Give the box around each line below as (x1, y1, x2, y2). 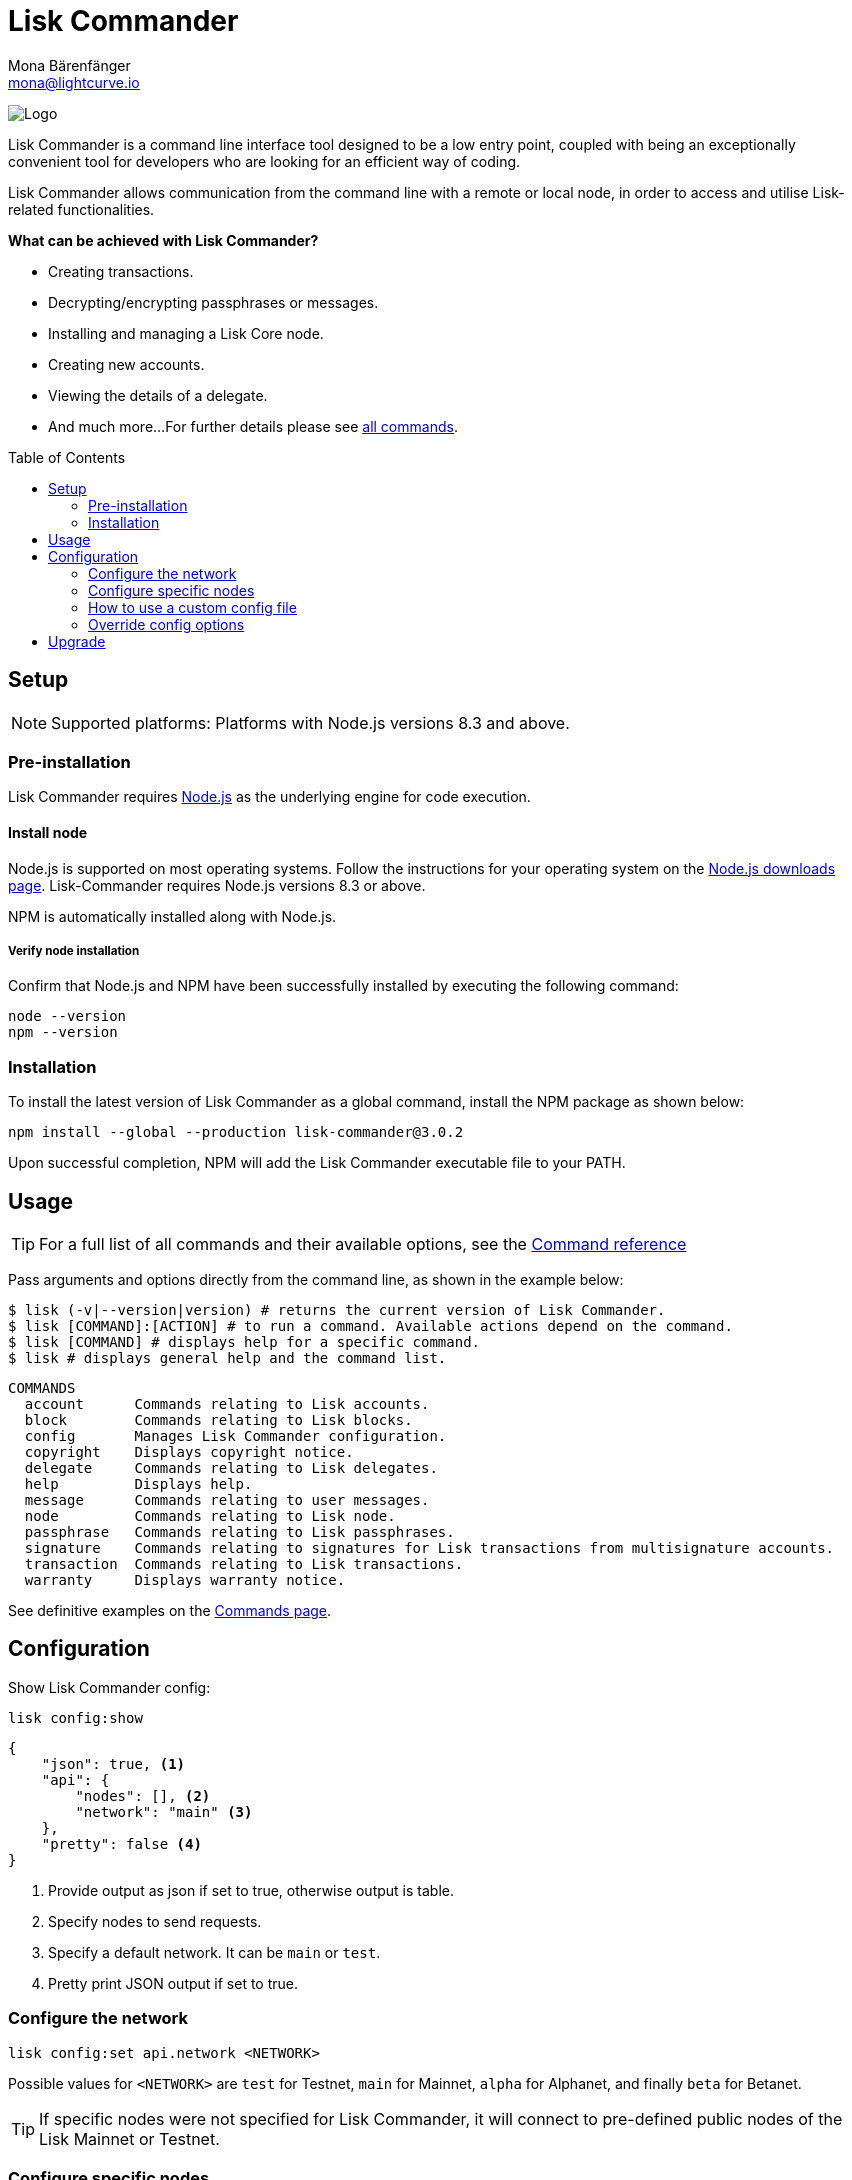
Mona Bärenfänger (8, 56, 131, 74)
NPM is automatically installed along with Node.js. (8, 907, 337, 925)
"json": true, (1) (41, 1755, 186, 1772)
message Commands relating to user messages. (24, 1491, 430, 1508)
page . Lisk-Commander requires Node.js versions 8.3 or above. (8, 876, 426, 894)
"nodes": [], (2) (75, 1787, 211, 1804)
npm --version (8, 1024, 118, 1041)
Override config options (88, 615, 245, 633)
